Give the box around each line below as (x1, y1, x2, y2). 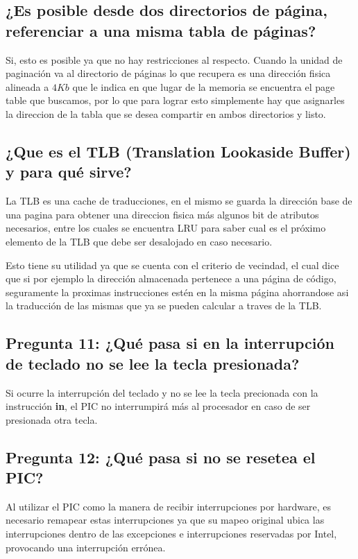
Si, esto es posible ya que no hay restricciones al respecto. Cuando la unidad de (6, 52, 343, 67)
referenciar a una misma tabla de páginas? (6, 19, 316, 41)
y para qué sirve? (6, 161, 132, 182)
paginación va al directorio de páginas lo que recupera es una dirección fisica (6, 66, 331, 80)
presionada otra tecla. (6, 412, 98, 427)
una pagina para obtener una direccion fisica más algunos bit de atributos (6, 207, 319, 221)
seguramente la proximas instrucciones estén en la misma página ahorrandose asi (6, 284, 349, 299)
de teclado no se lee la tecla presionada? (6, 352, 300, 374)
